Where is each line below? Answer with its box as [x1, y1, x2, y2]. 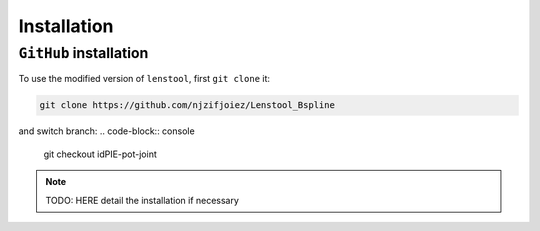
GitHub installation [18, 44, 149, 62]
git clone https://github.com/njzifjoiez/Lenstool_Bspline [39, 100, 335, 111]
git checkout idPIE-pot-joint [43, 148, 157, 160]
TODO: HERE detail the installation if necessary [45, 194, 240, 206]
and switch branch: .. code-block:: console [18, 125, 195, 137]
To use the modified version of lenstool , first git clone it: [18, 73, 270, 85]
